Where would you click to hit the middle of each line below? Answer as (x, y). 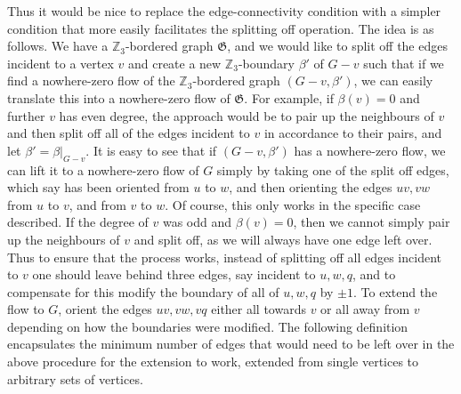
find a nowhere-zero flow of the (91, 80)
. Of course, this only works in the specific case (293, 204)
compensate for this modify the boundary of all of (143, 291)
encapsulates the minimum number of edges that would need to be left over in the (231, 344)
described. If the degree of (78, 222)
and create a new (174, 63)
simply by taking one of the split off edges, (333, 169)
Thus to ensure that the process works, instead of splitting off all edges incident (224, 257)
